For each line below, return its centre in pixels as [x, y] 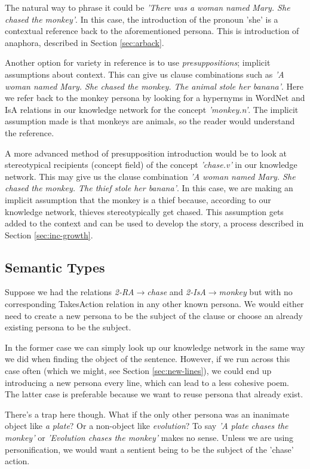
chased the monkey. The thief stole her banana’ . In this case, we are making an [149, 188]
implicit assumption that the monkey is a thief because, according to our [138, 199]
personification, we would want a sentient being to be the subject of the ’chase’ [149, 449]
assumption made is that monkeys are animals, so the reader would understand [150, 121]
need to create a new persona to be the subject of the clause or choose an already [154, 315]
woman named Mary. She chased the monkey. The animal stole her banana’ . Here [154, 86]
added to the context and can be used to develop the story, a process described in [154, 223]
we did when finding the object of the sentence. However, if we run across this [148, 359]
